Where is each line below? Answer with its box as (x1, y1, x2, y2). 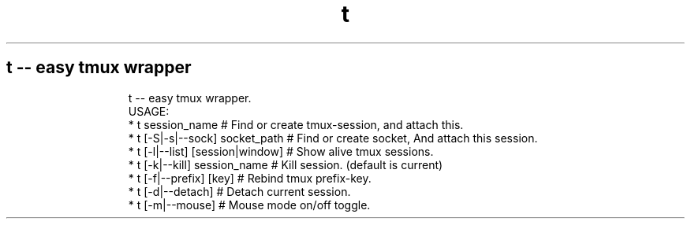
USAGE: (128, 104, 170, 118)
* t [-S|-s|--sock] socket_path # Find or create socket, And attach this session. (128, 131, 538, 145)
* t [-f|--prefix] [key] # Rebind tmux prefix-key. (128, 171, 372, 185)
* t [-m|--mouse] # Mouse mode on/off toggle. (128, 197, 371, 212)
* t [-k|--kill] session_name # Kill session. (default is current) (128, 157, 443, 172)
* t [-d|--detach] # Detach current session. (128, 184, 351, 198)
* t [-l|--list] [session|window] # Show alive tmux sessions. (128, 144, 434, 158)
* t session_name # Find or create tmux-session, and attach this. (128, 117, 464, 131)
